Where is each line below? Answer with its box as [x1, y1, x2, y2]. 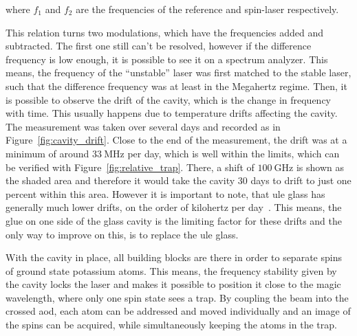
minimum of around [6, 146, 89, 160]
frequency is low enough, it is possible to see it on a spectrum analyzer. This [6, 52, 328, 66]
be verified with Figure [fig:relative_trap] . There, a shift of [6, 159, 255, 174]
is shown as [296, 159, 344, 174]
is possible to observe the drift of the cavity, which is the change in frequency [6, 92, 331, 107]
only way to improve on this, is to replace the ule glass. [6, 227, 239, 241]
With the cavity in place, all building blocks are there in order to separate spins [6, 250, 342, 265]
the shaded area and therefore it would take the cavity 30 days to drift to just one [6, 173, 351, 188]
